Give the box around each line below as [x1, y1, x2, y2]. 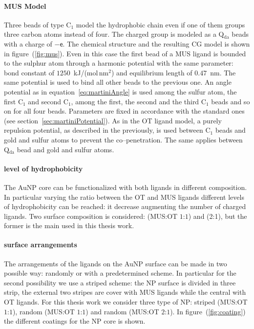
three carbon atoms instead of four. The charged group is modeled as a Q [4, 29, 224, 39]
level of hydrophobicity [4, 163, 83, 173]
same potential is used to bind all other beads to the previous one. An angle [4, 77, 232, 87]
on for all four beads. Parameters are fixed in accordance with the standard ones [4, 106, 245, 116]
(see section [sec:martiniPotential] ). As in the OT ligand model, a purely [4, 115, 222, 125]
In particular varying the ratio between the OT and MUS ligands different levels [4, 191, 244, 202]
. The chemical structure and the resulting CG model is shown [63, 38, 250, 48]
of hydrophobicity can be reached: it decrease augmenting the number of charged [4, 201, 246, 211]
